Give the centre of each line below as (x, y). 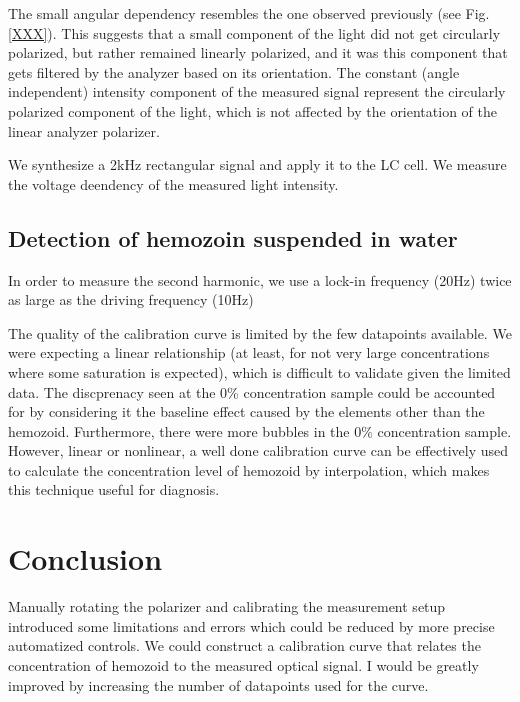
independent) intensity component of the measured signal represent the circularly (257, 91)
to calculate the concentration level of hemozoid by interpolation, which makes (249, 469)
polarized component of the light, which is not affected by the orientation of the (252, 110)
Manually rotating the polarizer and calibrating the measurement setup (227, 606)
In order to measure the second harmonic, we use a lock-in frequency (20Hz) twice (260, 279)
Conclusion (85, 558)
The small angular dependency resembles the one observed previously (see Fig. (249, 13)
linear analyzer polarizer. (84, 130)
